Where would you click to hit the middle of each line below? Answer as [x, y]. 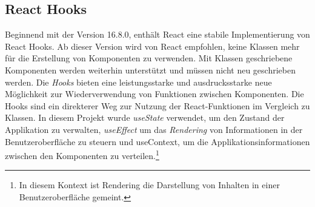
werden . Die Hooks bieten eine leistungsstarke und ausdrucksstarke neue [138, 82]
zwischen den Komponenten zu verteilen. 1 [82, 154]
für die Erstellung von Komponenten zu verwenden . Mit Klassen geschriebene [149, 58]
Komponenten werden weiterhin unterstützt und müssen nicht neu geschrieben [150, 70]
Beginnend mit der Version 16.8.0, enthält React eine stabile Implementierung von [157, 34]
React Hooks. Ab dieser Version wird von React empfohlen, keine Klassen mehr [152, 46]
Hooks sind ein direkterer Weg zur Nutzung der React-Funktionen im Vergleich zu [157, 105]
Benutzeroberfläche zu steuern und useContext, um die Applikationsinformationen [157, 141]
